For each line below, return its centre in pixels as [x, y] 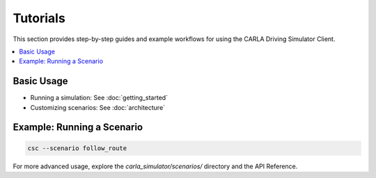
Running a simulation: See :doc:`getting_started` [99, 98]
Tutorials [39, 18]
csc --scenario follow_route [77, 148]
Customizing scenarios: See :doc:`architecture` [98, 107]
